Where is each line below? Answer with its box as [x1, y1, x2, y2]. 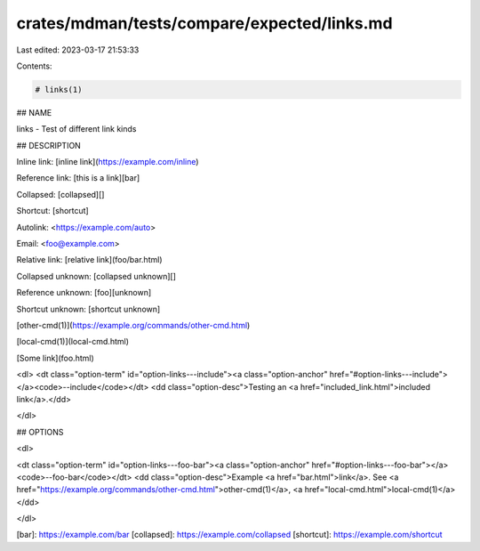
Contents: [16, 61, 52, 71]
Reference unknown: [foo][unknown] [16, 288, 152, 298]
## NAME [16, 107, 52, 117]
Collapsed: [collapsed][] [16, 189, 105, 199]
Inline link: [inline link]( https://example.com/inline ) [16, 157, 199, 167]
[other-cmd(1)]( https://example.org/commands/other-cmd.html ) [16, 320, 251, 330]
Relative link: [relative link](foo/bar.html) [16, 255, 163, 265]
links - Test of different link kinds [16, 124, 137, 134]
